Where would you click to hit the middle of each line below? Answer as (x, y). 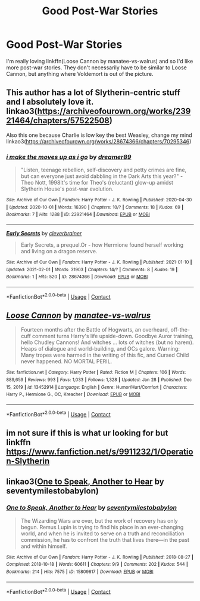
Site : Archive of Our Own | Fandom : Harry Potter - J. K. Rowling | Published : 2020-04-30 (99, 200)
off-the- (180, 330)
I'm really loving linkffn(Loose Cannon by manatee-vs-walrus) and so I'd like (100, 61)
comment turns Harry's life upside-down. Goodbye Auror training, (113, 336)
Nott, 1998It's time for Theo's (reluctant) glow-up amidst (104, 183)
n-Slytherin (28, 461)
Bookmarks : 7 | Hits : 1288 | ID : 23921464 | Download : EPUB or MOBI (78, 214)
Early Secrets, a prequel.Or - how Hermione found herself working (102, 245)
